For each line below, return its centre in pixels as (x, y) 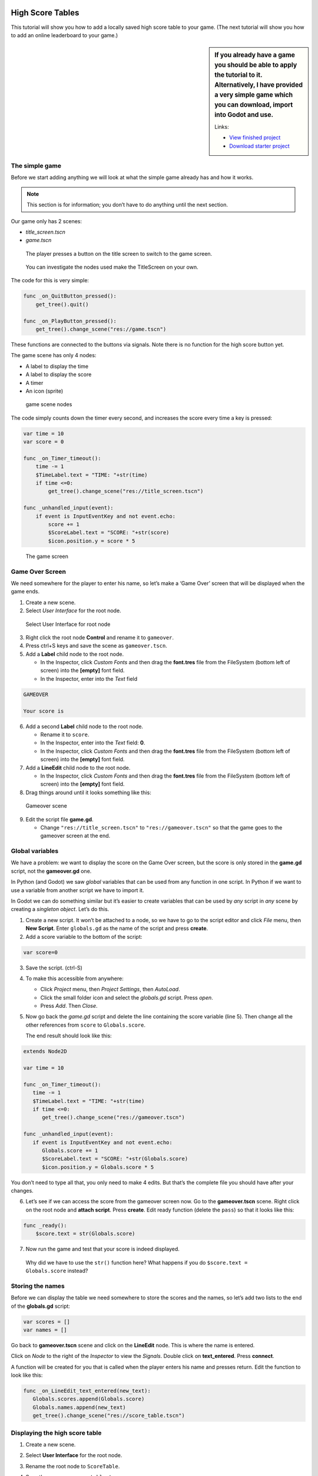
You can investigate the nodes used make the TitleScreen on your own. (112, 267)
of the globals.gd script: (41, 1306)
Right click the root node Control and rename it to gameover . (100, 637)
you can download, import (254, 105)
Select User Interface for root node (68, 624)
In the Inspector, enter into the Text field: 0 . (93, 743)
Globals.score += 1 (70, 1150)
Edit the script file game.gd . (59, 819)
